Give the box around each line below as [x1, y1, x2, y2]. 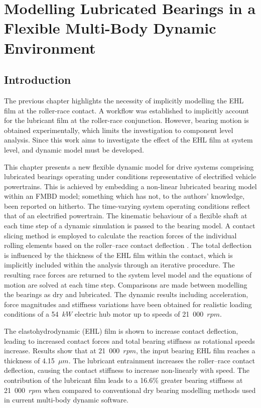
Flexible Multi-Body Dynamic [4, 18, 216, 38]
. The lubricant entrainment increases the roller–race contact [68, 355, 255, 365]
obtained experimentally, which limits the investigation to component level [4, 124, 233, 135]
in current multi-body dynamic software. [4, 394, 128, 405]
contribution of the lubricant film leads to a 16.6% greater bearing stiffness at [4, 374, 243, 385]
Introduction [4, 72, 71, 87]
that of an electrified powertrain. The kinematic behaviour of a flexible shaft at [4, 210, 247, 221]
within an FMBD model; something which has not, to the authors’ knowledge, [4, 191, 245, 201]
